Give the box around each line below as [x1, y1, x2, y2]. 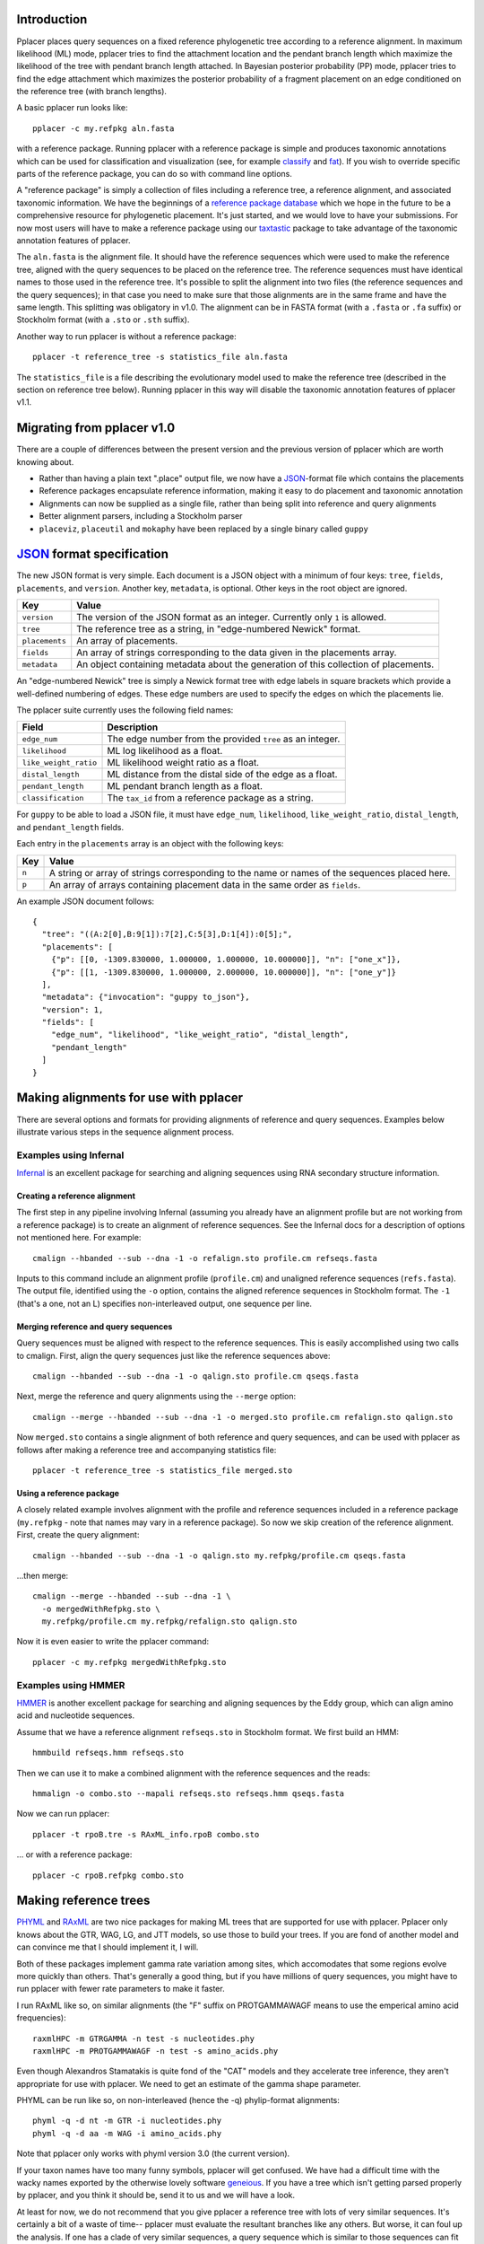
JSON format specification [16, 547, 169, 562]
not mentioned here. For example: [16, 1232, 142, 1243]
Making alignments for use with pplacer [16, 1091, 244, 1106]
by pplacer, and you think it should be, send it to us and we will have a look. [16, 2190, 296, 2201]
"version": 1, [41, 1004, 104, 1014]
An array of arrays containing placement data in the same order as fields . [48, 878, 361, 890]
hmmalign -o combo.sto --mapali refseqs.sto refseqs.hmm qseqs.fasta [32, 1788, 345, 1799]
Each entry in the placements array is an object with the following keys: [16, 838, 284, 849]
